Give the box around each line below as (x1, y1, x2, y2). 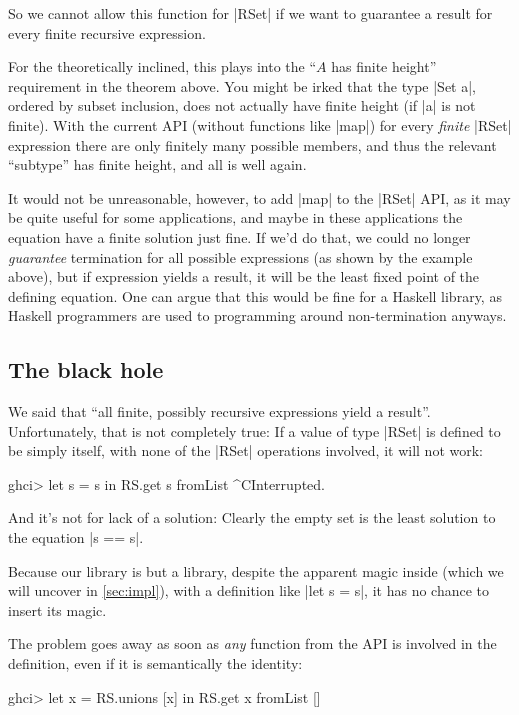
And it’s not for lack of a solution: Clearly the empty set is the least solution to (8, 507, 496, 528)
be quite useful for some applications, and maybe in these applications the (8, 207, 463, 228)
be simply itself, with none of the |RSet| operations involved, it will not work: (8, 440, 483, 461)
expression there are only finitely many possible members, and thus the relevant (8, 134, 497, 155)
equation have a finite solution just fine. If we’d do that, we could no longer (8, 226, 471, 247)
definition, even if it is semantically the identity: (8, 653, 303, 674)
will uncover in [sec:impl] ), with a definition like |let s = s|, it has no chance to (8, 580, 490, 601)
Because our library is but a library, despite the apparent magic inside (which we (8, 560, 504, 581)
